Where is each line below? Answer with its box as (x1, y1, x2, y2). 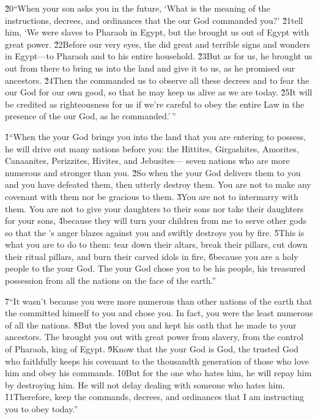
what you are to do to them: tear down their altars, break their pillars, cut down (5, 238, 308, 251)
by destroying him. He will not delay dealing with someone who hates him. (5, 378, 285, 391)
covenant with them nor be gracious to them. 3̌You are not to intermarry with (5, 190, 298, 202)
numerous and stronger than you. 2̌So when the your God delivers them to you (5, 166, 301, 179)
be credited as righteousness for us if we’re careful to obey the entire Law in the (5, 97, 305, 110)
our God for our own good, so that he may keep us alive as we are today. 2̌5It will (5, 86, 312, 98)
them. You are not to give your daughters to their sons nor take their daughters (5, 202, 304, 215)
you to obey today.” (5, 402, 78, 415)
